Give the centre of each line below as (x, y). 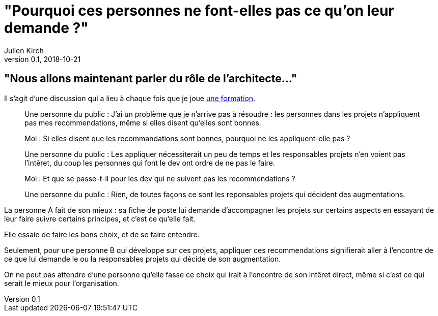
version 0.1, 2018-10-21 (43, 59)
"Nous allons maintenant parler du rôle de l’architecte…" (151, 79)
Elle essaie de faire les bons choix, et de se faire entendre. (102, 234)
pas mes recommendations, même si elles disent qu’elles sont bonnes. (143, 122)
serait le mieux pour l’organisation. (62, 283)
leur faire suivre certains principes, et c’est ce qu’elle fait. (100, 218)
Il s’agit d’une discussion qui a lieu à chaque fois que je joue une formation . (130, 98)
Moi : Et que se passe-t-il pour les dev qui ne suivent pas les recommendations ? (160, 178)
